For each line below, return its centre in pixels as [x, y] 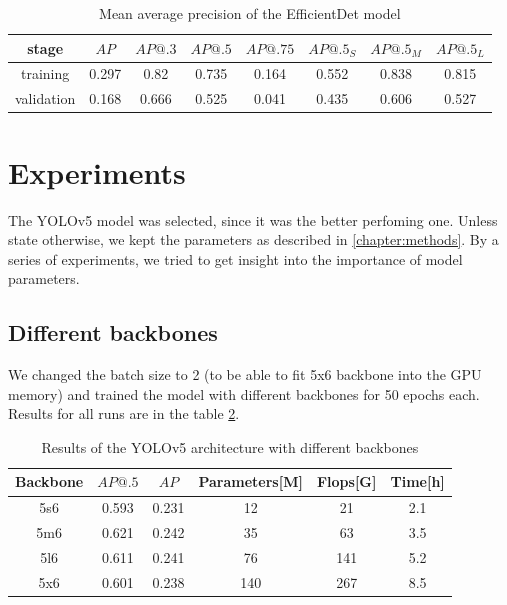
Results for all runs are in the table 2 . [124, 413]
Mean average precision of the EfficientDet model [250, 13]
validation [45, 98]
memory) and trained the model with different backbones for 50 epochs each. [244, 393]
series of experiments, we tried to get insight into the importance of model [235, 258]
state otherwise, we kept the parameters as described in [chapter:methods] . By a [253, 239]
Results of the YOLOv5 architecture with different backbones [230, 446]
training [45, 73]
